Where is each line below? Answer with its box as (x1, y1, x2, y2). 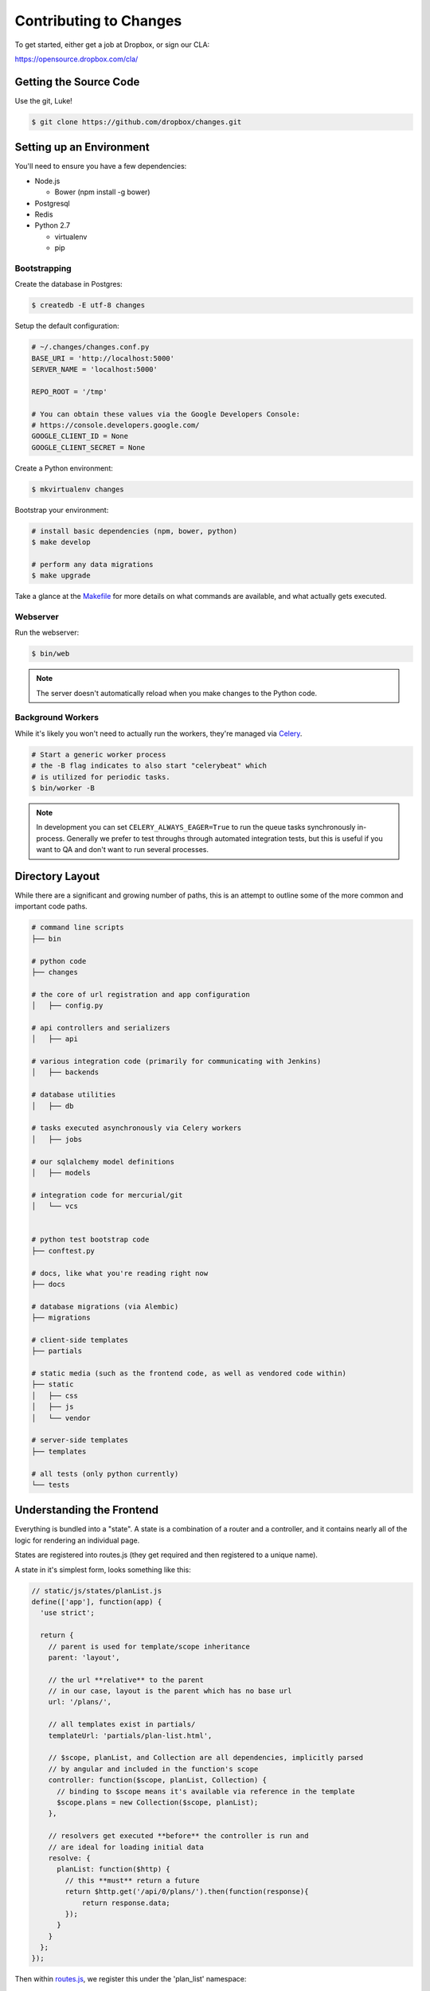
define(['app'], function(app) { (31, 1597, 162, 1606)
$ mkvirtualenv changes (31, 484, 125, 494)
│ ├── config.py (31, 1001, 104, 1011)
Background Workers (14, 712, 100, 723)
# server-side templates (31, 1436, 129, 1445)
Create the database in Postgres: (14, 280, 123, 289)
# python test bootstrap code (31, 1235, 150, 1244)
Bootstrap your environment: (14, 505, 109, 514)
